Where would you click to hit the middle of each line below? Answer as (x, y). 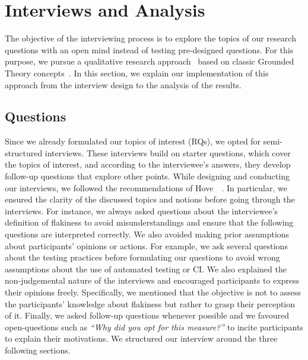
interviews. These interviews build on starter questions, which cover (168, 152)
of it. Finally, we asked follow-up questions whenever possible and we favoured (147, 315)
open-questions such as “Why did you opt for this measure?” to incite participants (154, 327)
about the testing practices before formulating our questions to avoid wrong (142, 257)
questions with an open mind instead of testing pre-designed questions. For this (149, 49)
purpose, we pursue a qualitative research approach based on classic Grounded (150, 61)
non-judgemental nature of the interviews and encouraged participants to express (152, 280)
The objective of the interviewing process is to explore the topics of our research (150, 38)
